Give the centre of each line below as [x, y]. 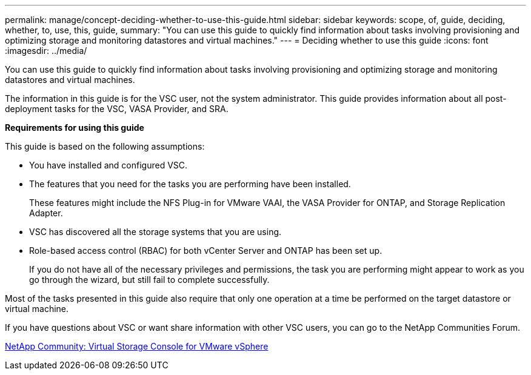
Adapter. [46, 213]
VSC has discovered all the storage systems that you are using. [155, 232]
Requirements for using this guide [75, 128]
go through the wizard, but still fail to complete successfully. [149, 280]
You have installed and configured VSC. [109, 165]
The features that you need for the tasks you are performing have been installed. [190, 184]
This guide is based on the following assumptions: [105, 146]
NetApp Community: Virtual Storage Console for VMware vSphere [137, 346]
